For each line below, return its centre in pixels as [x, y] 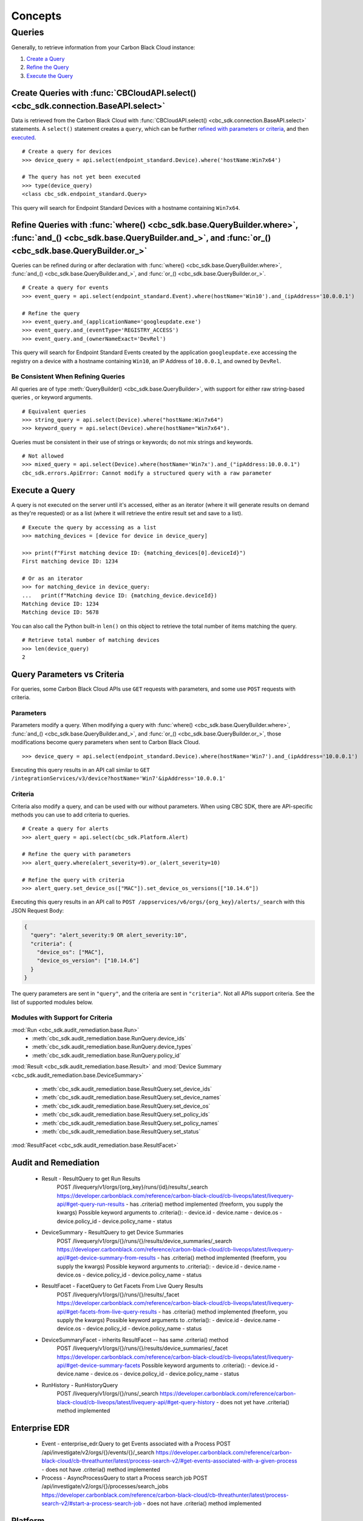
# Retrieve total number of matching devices [91, 640]
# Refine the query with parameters [76, 854]
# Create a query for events [65, 288]
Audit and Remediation [55, 1163]
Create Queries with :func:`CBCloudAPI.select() [104, 93]
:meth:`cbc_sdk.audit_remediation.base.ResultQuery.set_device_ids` [127, 1089]
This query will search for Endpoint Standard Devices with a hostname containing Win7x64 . [126, 207]
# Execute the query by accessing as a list [90, 527]
